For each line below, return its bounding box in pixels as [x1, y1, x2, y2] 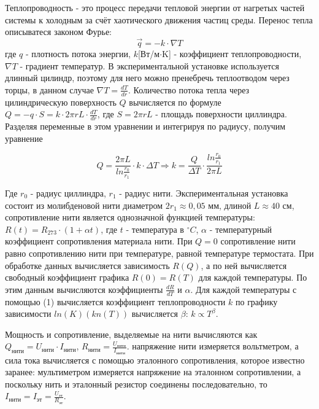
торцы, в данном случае [5, 83, 94, 96]
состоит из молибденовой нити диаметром [5, 198, 163, 211]
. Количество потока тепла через [128, 83, 250, 96]
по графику [235, 295, 278, 308]
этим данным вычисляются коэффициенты [5, 282, 163, 295]
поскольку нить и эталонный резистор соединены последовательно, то [5, 377, 267, 390]
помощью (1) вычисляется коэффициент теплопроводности [5, 295, 226, 308]
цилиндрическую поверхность [5, 95, 117, 108]
